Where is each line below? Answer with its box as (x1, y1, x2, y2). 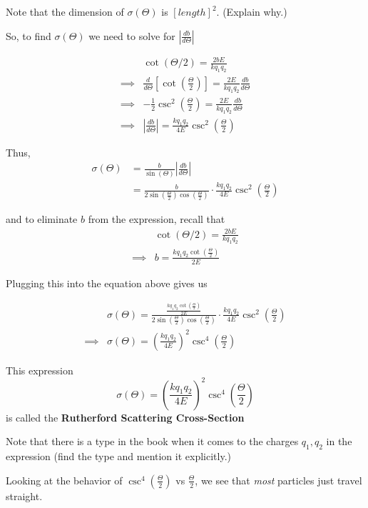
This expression (6, 362, 73, 377)
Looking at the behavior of (6, 472, 123, 487)
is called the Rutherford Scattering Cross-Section (6, 409, 245, 424)
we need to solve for (88, 28, 175, 43)
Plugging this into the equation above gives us (6, 275, 208, 290)
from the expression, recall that (88, 211, 225, 226)
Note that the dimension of (6, 4, 124, 19)
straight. (6, 488, 43, 503)
